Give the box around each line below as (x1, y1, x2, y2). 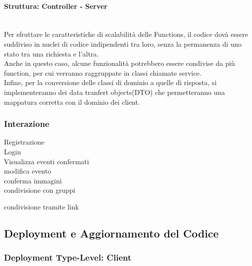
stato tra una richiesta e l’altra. (4, 48, 99, 59)
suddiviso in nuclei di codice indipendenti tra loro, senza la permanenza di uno (4, 38, 242, 49)
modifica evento (4, 166, 51, 176)
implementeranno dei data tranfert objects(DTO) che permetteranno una (4, 87, 225, 97)
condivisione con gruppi (4, 185, 75, 195)
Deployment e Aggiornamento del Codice (4, 225, 219, 240)
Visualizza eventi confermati (4, 156, 89, 166)
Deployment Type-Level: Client (4, 251, 132, 264)
